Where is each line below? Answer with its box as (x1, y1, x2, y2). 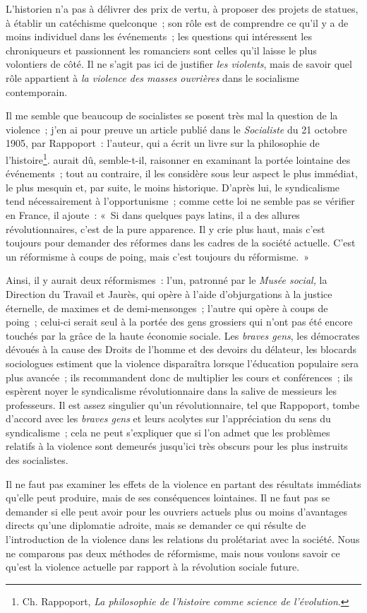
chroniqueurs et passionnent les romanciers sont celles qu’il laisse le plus (6, 42, 317, 57)
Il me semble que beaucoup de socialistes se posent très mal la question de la (6, 108, 338, 123)
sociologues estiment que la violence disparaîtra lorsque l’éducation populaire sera (6, 355, 359, 370)
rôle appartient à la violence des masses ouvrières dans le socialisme (6, 70, 299, 85)
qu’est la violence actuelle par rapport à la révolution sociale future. (6, 559, 300, 574)
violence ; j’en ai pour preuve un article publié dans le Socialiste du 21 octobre (6, 121, 347, 136)
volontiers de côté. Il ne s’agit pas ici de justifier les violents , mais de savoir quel (6, 56, 352, 71)
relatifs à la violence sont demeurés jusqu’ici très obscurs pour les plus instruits (6, 439, 348, 453)
